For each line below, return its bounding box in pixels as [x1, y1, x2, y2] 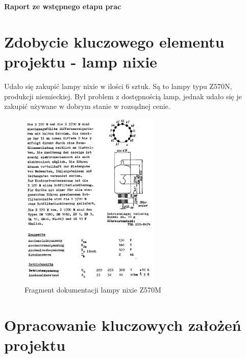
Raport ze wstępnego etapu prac [4, 1, 121, 11]
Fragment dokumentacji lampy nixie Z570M [24, 284, 161, 295]
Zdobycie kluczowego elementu [4, 31, 225, 52]
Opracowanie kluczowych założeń [4, 315, 241, 335]
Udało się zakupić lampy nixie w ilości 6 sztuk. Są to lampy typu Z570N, [4, 80, 232, 91]
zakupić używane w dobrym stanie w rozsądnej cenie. [4, 101, 170, 111]
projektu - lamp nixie [4, 51, 157, 72]
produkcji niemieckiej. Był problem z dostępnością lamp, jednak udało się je [4, 91, 242, 101]
